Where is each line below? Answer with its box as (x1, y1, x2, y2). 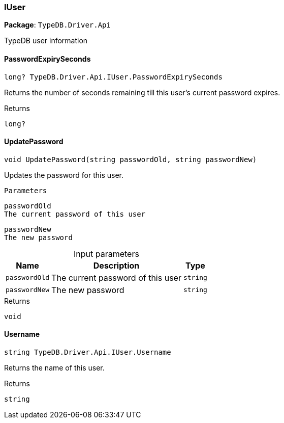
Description (93, 260, 140, 271)
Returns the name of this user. (4, 363, 105, 373)
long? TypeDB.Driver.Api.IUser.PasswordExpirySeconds (4, 72, 223, 81)
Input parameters (74, 248, 139, 259)
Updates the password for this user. (4, 170, 124, 179)
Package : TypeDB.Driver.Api (4, 20, 111, 30)
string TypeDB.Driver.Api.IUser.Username (4, 348, 171, 357)
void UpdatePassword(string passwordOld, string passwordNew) (4, 155, 257, 164)
